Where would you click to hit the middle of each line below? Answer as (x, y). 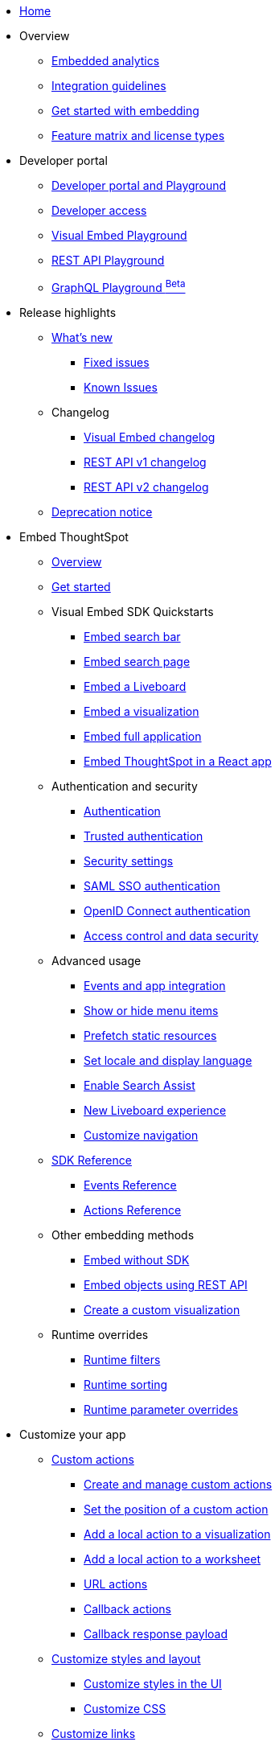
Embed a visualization (142, 711)
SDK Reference (92, 1160)
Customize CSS (125, 1708)
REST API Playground (108, 260)
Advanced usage (96, 960)
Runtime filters (122, 1359)
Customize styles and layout (126, 1658)
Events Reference (130, 1185)
